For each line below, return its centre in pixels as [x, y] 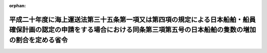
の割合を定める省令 [38, 40]
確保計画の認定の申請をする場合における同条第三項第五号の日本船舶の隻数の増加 [133, 30]
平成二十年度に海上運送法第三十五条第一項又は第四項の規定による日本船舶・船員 [133, 19]
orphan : [18, 6]
